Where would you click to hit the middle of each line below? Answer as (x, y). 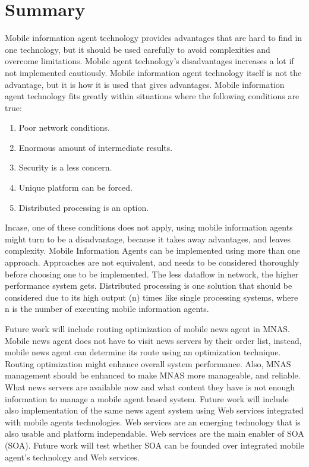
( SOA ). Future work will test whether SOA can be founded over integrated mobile (154, 445)
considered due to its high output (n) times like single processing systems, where (152, 297)
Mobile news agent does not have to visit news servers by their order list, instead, (153, 340)
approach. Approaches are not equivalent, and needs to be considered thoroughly (152, 262)
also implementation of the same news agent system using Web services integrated (154, 410)
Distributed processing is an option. (84, 207)
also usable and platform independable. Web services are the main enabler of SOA (154, 433)
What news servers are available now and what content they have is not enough (150, 386)
